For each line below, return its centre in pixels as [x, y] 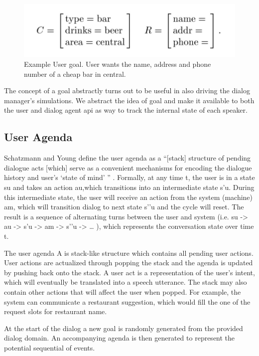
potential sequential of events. [50, 347]
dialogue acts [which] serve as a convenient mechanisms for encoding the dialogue [128, 167]
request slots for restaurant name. [56, 311]
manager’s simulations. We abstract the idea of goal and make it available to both [129, 100]
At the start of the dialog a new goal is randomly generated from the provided [124, 328]
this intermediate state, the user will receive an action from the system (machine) [129, 197]
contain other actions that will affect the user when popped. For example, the [123, 291]
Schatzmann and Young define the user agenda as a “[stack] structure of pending [128, 158]
